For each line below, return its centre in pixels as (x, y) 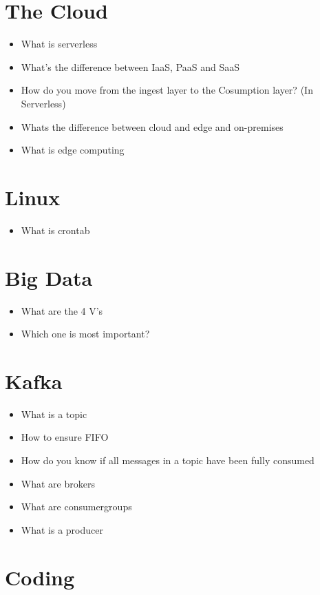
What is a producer (62, 529)
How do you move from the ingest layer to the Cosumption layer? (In (167, 90)
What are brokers (58, 483)
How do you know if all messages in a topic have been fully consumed (168, 460)
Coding (40, 577)
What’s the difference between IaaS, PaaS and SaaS (130, 66)
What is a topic (54, 414)
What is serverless (59, 44)
